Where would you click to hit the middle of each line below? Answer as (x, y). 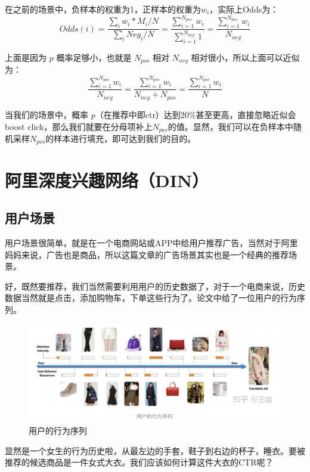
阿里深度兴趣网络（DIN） (107, 180)
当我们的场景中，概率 (46, 114)
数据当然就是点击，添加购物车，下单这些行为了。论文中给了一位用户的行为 (151, 298)
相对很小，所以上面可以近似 (245, 57)
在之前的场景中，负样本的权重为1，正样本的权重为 (103, 9)
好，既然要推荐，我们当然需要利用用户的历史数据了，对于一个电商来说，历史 (155, 286)
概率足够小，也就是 (94, 57)
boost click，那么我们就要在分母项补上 (79, 126)
